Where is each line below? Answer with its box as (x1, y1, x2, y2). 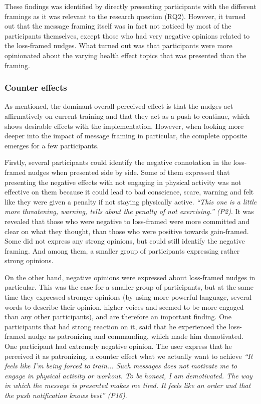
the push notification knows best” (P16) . (5, 390, 127, 400)
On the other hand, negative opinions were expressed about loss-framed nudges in (5, 272, 255, 282)
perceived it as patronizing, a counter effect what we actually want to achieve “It (5, 350, 253, 361)
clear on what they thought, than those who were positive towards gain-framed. (5, 226, 249, 236)
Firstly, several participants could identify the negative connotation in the (5, 157, 231, 167)
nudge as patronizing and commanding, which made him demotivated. (28, 331, 243, 341)
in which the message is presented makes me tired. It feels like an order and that (5, 380, 251, 390)
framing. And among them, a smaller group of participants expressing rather (5, 245, 240, 256)
